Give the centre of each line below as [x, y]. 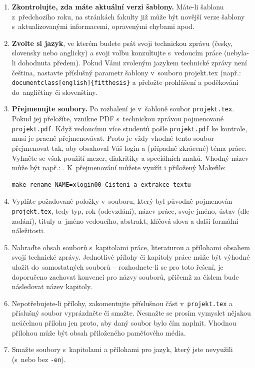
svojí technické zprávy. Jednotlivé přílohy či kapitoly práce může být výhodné [131, 257]
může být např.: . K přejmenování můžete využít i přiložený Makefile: [119, 168]
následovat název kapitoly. [52, 286]
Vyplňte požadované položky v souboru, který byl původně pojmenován [122, 201]
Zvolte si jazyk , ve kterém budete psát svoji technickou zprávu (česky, [122, 43]
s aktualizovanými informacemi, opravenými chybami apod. [103, 26]
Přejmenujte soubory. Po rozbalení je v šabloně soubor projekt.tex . [123, 109]
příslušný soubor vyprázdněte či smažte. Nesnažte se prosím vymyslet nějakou [131, 313]
